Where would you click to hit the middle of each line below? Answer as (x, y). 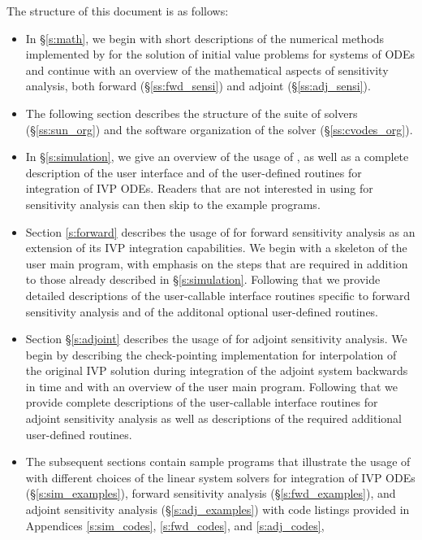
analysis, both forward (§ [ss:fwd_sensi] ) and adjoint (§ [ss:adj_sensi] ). (198, 86)
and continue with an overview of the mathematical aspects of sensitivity (207, 70)
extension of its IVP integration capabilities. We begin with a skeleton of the (216, 248)
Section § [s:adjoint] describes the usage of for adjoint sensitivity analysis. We (216, 339)
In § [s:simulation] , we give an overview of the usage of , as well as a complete (217, 157)
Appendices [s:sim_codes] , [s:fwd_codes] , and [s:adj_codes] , (175, 525)
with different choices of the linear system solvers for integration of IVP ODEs (220, 477)
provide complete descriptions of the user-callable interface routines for (202, 402)
